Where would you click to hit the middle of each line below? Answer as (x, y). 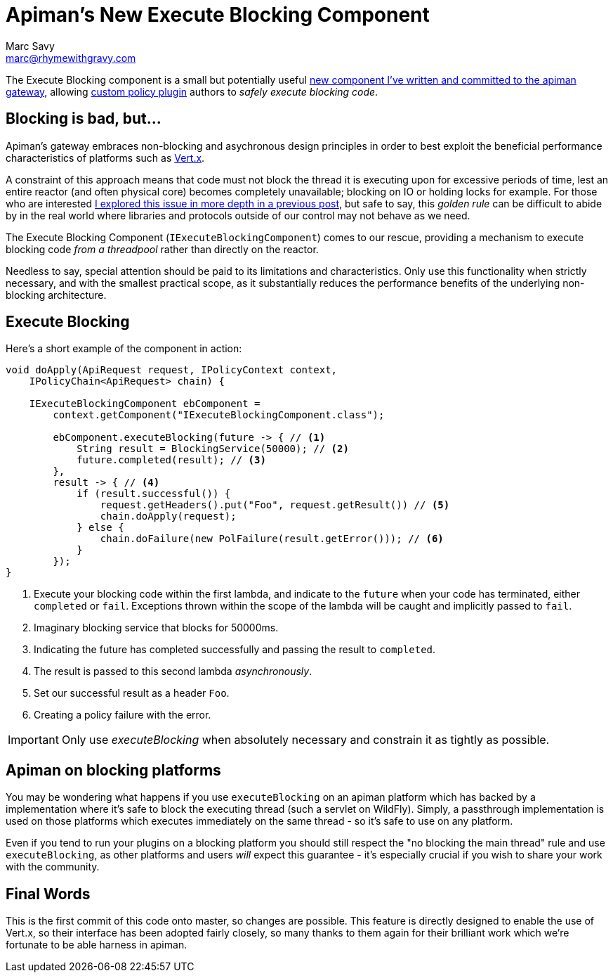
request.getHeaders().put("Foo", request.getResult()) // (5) (275, 505)
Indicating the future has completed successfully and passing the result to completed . (235, 650)
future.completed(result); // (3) (171, 460)
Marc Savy (30, 46)
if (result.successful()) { (154, 494)
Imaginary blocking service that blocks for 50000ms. (156, 628)
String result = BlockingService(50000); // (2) (213, 449)
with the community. (53, 867)
